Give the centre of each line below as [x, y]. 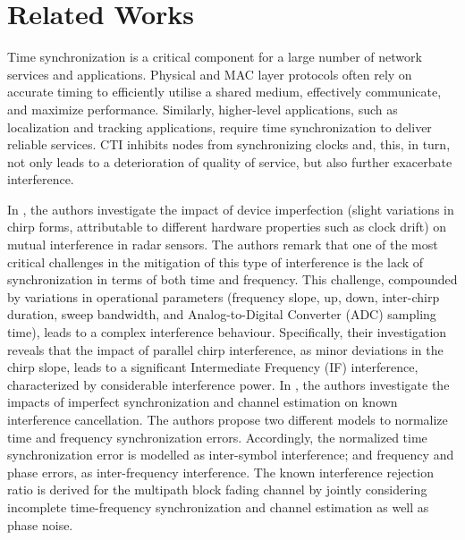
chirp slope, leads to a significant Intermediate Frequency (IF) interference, [213, 367]
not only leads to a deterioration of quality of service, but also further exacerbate [230, 161]
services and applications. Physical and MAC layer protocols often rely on [210, 74]
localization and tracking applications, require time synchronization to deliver [220, 127]
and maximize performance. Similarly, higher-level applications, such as [203, 109]
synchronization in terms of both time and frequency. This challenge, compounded [232, 279]
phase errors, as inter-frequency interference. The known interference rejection [220, 472]
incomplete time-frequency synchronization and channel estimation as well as [218, 506]
